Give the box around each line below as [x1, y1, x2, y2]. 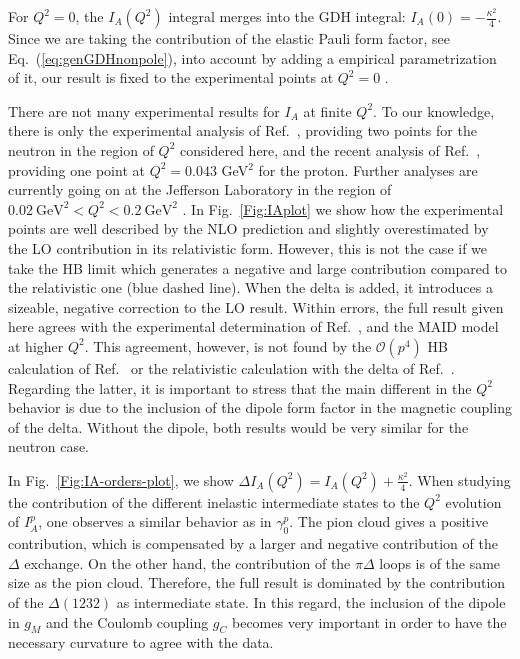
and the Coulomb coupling [45, 611, 209, 632]
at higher [8, 335, 64, 356]
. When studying [408, 469, 511, 490]
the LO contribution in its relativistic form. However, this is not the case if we [8, 237, 488, 258]
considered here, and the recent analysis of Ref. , [180, 139, 481, 160]
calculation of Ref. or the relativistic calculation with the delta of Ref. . [8, 357, 455, 378]
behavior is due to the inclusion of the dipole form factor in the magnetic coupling [8, 397, 512, 418]
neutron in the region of [8, 139, 154, 160]
